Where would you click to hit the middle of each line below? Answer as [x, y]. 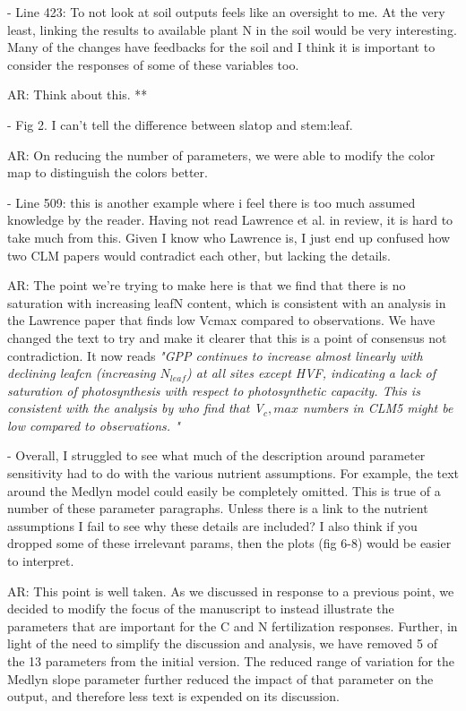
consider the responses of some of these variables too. [153, 64]
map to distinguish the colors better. [108, 172]
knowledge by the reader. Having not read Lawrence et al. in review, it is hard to [230, 220]
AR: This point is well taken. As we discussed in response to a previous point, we [231, 591]
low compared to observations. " [94, 425]
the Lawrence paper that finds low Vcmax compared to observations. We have [221, 320]
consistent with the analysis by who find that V [135, 408]
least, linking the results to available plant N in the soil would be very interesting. [232, 29]
